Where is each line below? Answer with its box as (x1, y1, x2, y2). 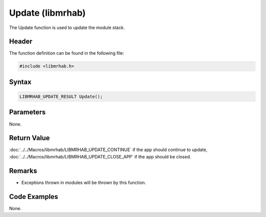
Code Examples (9, 192, 59, 201)
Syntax (9, 78, 32, 86)
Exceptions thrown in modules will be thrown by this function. (21, 180, 146, 186)
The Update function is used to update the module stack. (9, 25, 125, 31)
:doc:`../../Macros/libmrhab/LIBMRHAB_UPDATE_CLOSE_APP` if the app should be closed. (9, 154, 192, 159)
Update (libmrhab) (9, 7, 86, 18)
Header (9, 37, 33, 46)
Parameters (9, 108, 46, 117)
